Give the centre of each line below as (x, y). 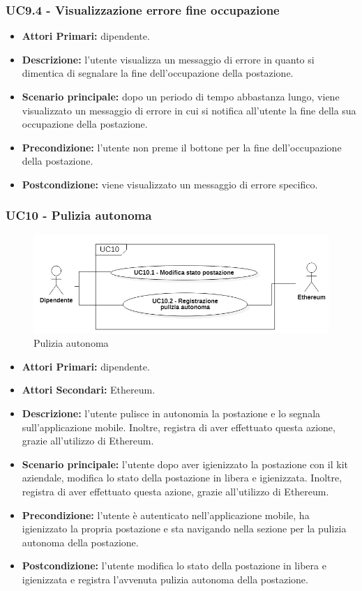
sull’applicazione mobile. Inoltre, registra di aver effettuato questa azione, (179, 427)
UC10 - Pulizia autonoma (79, 215)
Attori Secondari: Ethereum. (89, 390)
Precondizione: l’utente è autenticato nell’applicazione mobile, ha (166, 515)
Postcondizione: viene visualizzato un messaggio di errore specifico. (170, 184)
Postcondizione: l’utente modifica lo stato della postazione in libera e (174, 566)
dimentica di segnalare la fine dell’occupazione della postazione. (158, 73)
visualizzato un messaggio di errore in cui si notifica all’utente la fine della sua (189, 110)
